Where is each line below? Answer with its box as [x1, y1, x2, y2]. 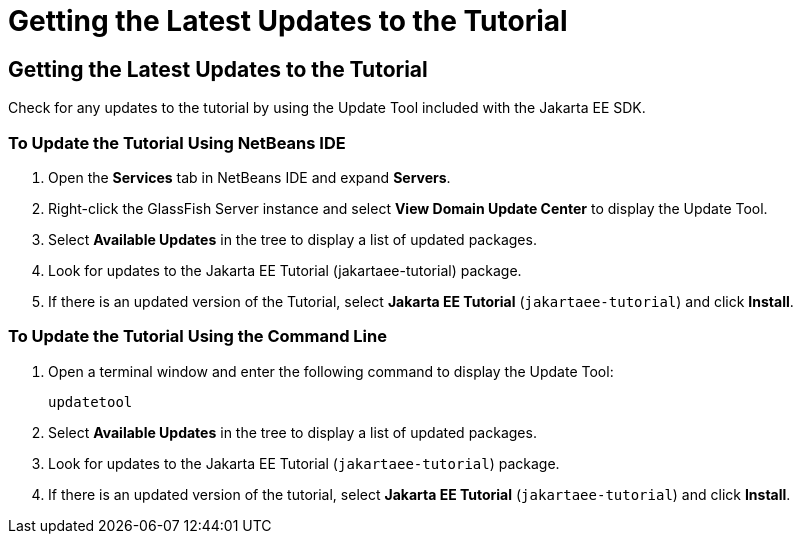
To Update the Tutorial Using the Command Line [8, 326, 387, 347]
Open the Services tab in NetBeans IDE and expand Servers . [48, 168, 451, 186]
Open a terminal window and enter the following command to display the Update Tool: [48, 362, 614, 380]
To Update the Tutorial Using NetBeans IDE [8, 132, 346, 153]
